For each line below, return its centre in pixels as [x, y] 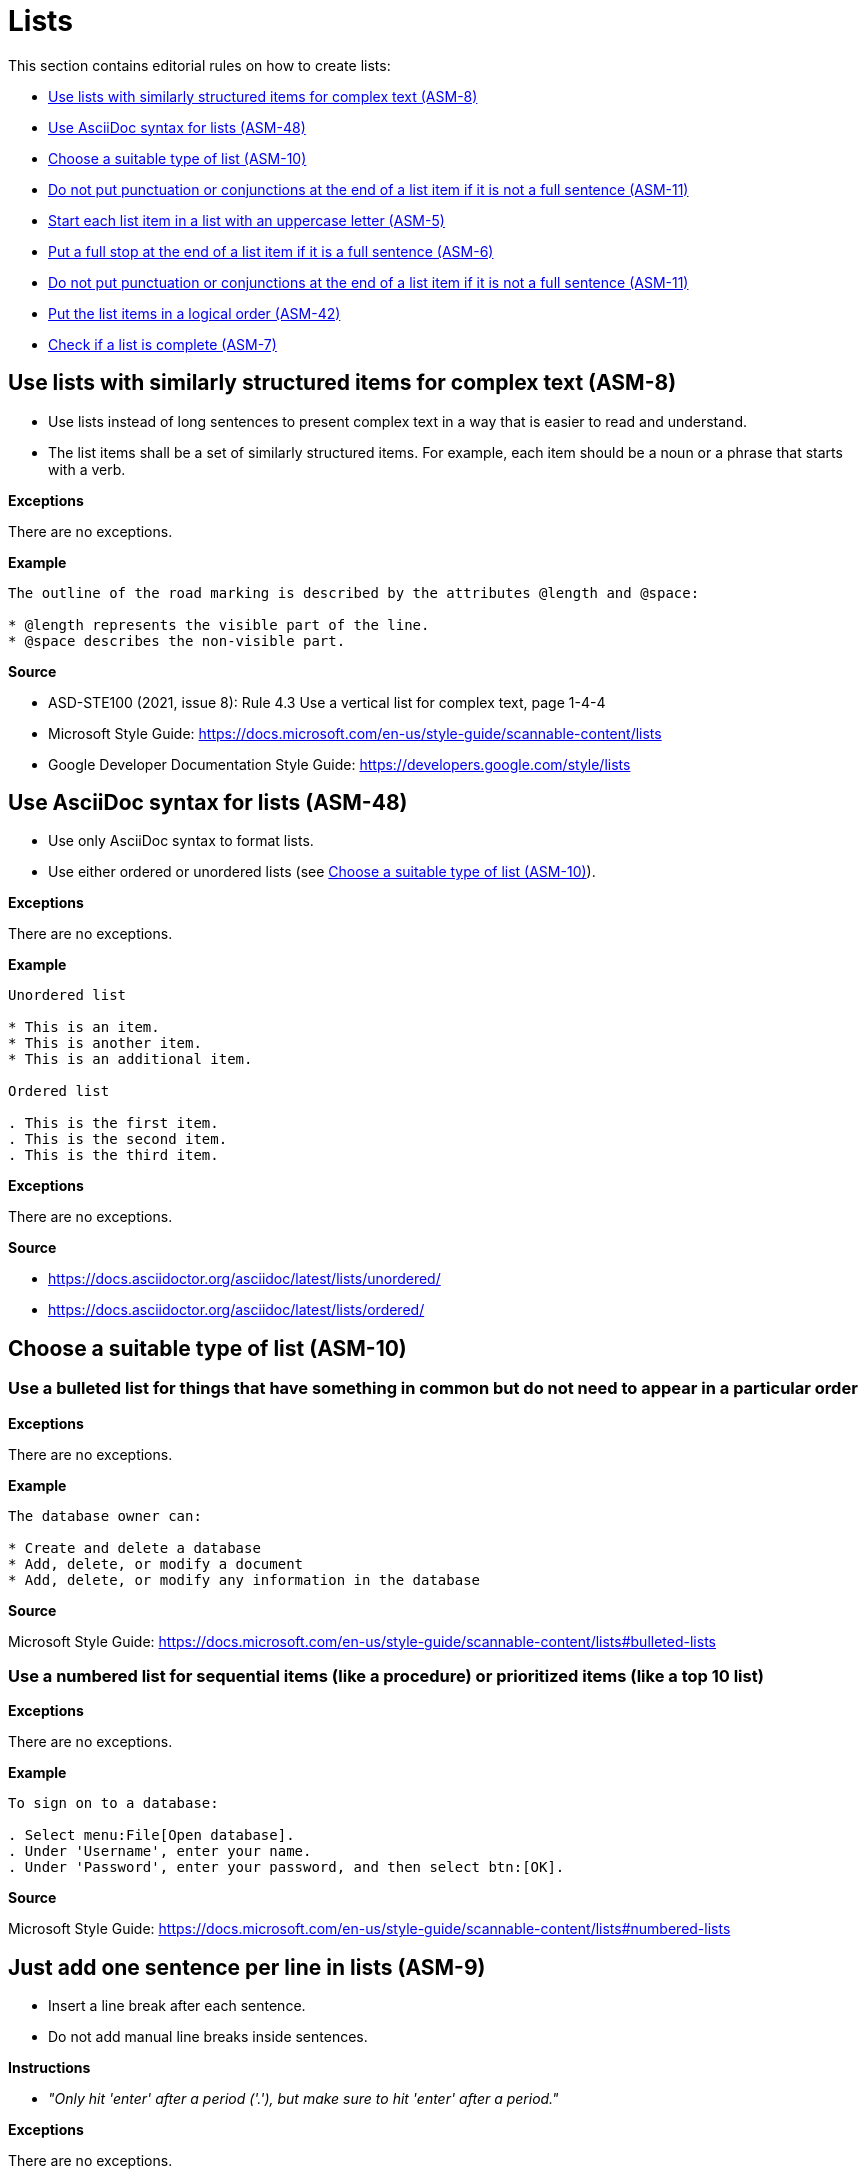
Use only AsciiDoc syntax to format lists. [181, 841]
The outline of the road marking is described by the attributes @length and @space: [354, 592]
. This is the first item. [113, 1123]
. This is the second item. [118, 1139]
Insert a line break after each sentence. [177, 2006]
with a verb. [87, 469]
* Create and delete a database [134, 1547]
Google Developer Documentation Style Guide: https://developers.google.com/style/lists [339, 764]
